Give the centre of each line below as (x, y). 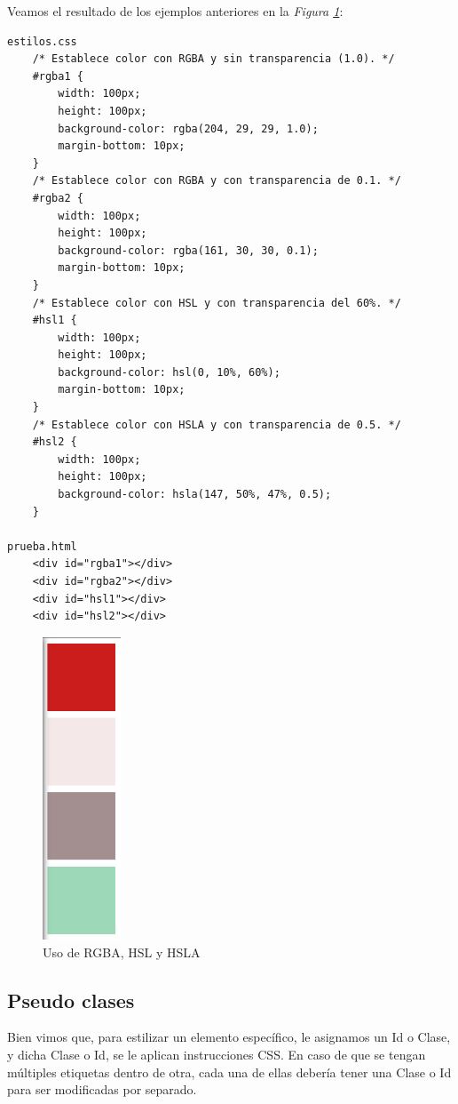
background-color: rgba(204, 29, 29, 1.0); (188, 128)
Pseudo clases (71, 1000)
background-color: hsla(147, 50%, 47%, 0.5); (195, 495)
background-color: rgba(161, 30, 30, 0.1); (188, 250)
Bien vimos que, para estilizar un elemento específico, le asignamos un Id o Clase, (229, 1037)
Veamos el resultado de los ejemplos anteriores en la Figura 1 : (175, 11)
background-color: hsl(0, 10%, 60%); (169, 372)
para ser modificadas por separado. (102, 1089)
